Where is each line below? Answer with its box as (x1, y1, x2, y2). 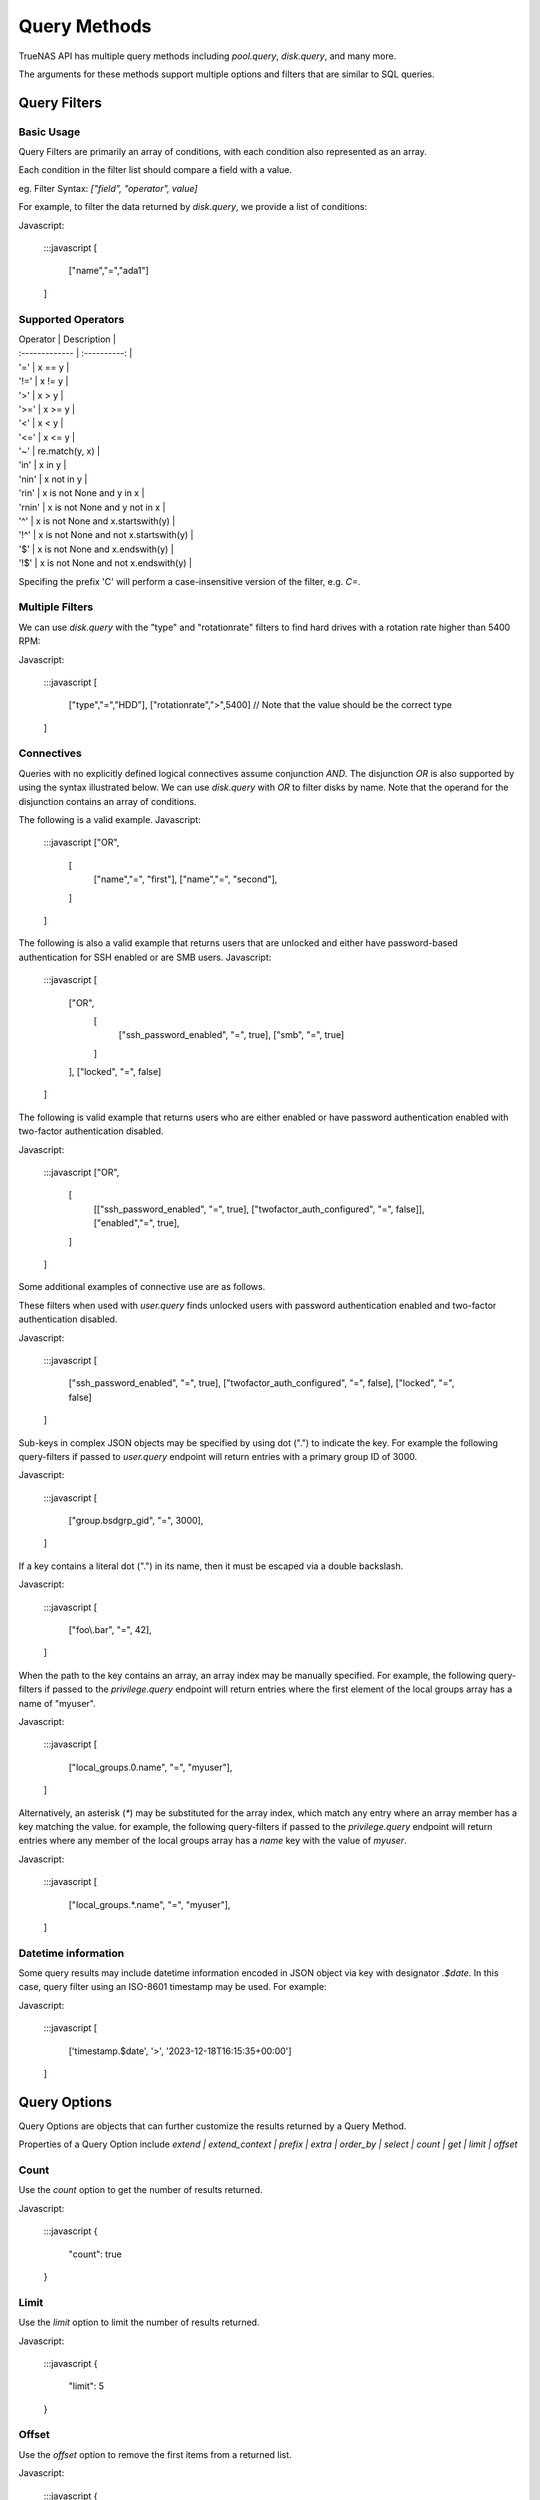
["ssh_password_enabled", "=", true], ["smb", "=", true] (118, 1029, 345, 1041)
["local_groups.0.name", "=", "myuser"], (68, 1761, 233, 1773)
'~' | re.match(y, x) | (18, 445, 100, 457)
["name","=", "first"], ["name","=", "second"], (93, 873, 278, 885)
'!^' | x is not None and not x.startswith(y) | (18, 529, 194, 541)
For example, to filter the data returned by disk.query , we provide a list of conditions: (18, 201, 368, 213)
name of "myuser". (18, 1697, 96, 1709)
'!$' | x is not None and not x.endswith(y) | (18, 557, 193, 569)
